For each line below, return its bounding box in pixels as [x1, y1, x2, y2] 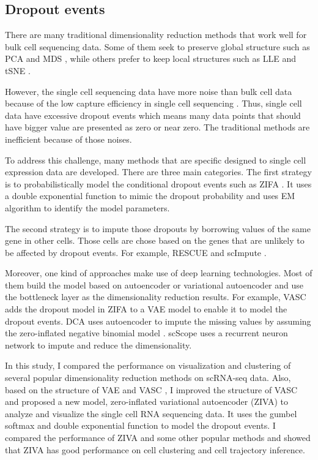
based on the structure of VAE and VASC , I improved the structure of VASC [5, 383, 298, 396]
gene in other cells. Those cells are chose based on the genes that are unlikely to [5, 234, 305, 247]
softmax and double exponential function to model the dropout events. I [5, 419, 276, 432]
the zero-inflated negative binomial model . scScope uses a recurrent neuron [5, 326, 288, 339]
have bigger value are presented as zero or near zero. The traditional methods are [5, 121, 310, 134]
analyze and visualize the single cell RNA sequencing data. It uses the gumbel [5, 407, 297, 420]
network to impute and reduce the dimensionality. [5, 338, 192, 351]
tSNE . [5, 64, 31, 77]
